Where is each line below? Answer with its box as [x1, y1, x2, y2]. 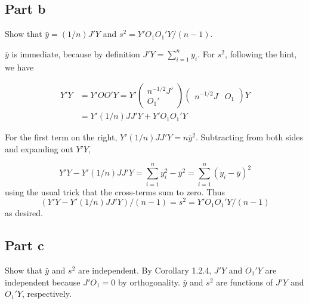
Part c [5, 236, 44, 254]
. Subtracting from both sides [196, 131, 303, 143]
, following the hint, [225, 47, 297, 60]
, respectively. [21, 287, 72, 300]
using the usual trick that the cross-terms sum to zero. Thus [5, 185, 225, 198]
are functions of [216, 275, 273, 288]
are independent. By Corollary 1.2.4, [78, 264, 212, 277]
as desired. [5, 207, 43, 219]
